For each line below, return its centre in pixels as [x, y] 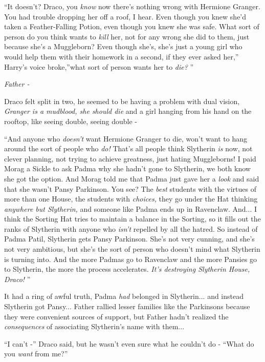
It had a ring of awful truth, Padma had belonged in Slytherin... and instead [124, 296]
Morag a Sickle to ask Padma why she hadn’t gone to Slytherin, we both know [127, 168]
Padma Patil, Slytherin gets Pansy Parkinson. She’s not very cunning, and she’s [129, 239]
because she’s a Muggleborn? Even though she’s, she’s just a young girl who [123, 46]
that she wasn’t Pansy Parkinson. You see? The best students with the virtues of [130, 188]
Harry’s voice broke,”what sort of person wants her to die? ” [99, 66]
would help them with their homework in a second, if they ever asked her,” [122, 56]
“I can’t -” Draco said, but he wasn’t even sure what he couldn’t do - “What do [129, 343]
